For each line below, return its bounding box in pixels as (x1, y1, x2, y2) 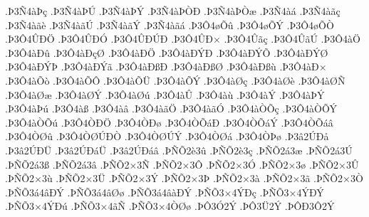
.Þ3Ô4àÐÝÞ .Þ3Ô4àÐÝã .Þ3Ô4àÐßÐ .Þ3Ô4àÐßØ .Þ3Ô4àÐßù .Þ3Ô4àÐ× (5, 59, 327, 74)
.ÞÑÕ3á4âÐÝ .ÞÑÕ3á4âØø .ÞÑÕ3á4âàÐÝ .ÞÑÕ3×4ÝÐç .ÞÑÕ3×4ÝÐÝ (5, 184, 324, 199)
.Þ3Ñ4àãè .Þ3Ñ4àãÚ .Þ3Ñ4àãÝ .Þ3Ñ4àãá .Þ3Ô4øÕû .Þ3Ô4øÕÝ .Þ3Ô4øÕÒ (5, 17, 334, 32)
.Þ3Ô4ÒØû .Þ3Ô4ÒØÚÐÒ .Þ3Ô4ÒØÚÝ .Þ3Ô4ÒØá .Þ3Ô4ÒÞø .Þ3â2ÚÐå (5, 129, 329, 144)
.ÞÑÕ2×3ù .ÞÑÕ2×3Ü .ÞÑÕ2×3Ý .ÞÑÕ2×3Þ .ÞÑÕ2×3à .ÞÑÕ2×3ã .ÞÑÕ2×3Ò (5, 171, 363, 186)
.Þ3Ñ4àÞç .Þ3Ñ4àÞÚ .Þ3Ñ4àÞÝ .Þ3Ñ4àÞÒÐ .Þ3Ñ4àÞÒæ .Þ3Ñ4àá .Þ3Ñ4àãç (5, 4, 341, 18)
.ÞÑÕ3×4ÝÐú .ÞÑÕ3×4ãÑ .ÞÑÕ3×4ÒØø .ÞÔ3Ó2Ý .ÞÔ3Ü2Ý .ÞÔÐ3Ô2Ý (5, 199, 335, 213)
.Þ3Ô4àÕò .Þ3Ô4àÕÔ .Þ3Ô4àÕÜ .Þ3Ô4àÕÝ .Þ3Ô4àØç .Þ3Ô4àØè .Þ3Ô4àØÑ (5, 73, 345, 88)
